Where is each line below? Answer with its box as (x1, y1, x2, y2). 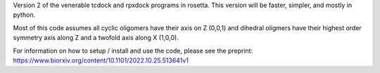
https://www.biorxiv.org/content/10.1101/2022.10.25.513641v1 (13, 56, 189, 65)
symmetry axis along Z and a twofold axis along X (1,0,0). (13, 34, 179, 42)
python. (13, 11, 35, 19)
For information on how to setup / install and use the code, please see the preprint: (13, 46, 253, 55)
